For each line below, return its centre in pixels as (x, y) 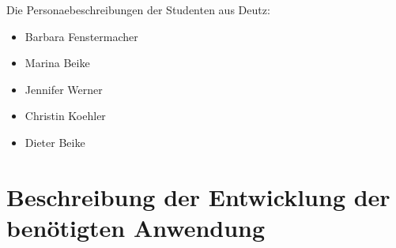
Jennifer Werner (64, 89)
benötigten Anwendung (136, 227)
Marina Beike (57, 63)
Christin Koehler (65, 116)
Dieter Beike (55, 142)
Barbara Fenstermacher (81, 36)
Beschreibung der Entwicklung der (198, 196)
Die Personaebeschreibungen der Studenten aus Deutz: (138, 9)
